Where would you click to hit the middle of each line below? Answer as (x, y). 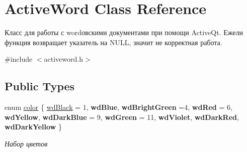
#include (19, 59)
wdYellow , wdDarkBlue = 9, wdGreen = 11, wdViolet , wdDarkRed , (122, 117)
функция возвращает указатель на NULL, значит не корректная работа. (113, 42)
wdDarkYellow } (33, 127)
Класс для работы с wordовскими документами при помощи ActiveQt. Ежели (124, 32)
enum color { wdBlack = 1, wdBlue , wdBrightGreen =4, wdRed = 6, (118, 107)
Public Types (40, 86)
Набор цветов (26, 143)
